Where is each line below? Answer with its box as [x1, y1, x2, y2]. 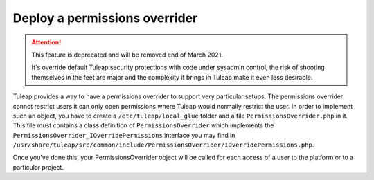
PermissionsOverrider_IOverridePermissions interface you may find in [12, 131, 235, 139]
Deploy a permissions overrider [12, 10, 198, 26]
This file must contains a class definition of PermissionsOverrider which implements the [12, 121, 274, 129]
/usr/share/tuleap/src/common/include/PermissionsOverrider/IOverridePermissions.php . [12, 141, 314, 149]
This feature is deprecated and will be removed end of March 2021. [31, 51, 223, 59]
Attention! [31, 38, 62, 46]
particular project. [12, 163, 64, 171]
